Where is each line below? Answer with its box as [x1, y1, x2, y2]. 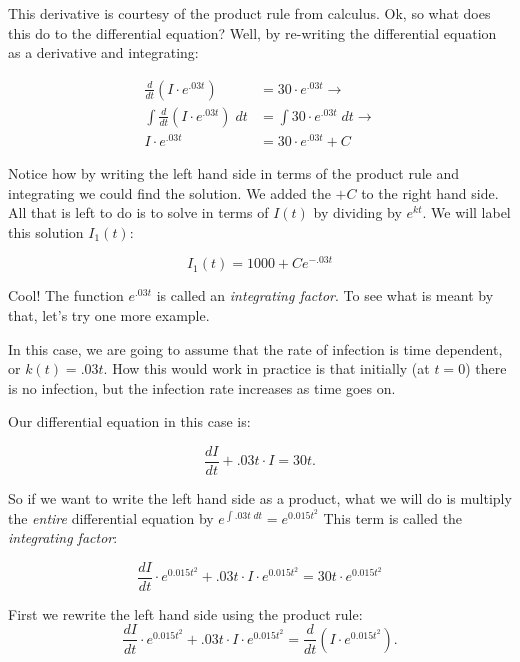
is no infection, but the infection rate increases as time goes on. [8, 377, 396, 398]
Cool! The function [8, 285, 124, 306]
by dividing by [313, 202, 402, 223]
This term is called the [323, 507, 463, 528]
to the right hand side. [361, 182, 499, 203]
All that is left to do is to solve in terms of [8, 202, 269, 223]
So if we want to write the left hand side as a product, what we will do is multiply [8, 488, 512, 509]
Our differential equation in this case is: [8, 411, 251, 432]
